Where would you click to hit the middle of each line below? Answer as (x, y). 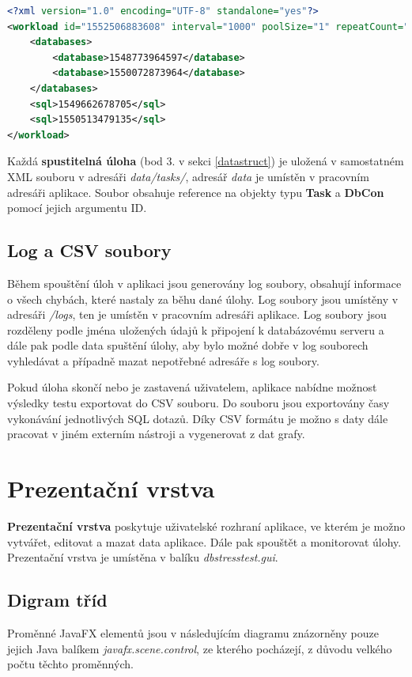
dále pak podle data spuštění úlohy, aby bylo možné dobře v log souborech (188, 345)
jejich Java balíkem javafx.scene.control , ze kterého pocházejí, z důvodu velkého (200, 648)
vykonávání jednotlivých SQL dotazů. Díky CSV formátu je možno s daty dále (198, 418)
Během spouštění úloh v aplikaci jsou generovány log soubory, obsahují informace (204, 283)
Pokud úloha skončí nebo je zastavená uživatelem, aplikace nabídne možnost (192, 387)
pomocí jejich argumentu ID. (77, 208)
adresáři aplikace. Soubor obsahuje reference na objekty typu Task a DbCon (196, 192)
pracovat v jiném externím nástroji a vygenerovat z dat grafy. (156, 434)
